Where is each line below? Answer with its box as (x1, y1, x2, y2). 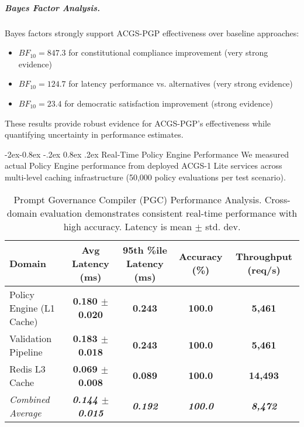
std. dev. (205, 219, 241, 233)
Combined (9, 392, 50, 406)
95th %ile (122, 242, 167, 257)
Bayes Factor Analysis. (5, 1, 101, 13)
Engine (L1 (9, 300, 55, 315)
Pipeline (9, 344, 43, 358)
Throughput (235, 250, 292, 263)
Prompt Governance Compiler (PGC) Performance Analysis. (13, 192, 262, 206)
